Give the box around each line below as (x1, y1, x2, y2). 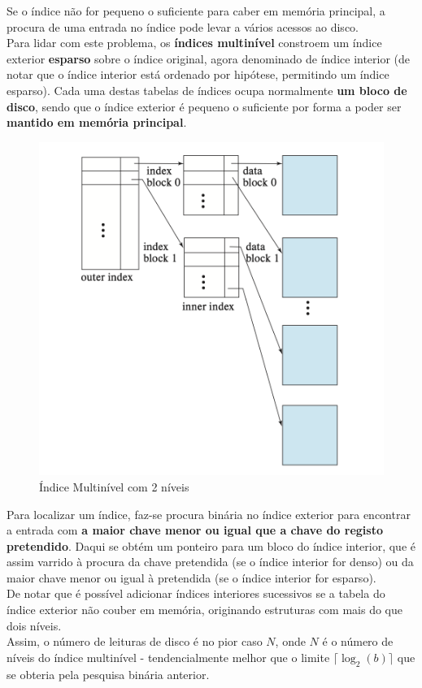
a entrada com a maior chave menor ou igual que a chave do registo (7, 521, 383, 539)
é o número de (322, 633, 394, 650)
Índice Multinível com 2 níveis (39, 478, 189, 495)
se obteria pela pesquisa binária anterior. (7, 665, 210, 682)
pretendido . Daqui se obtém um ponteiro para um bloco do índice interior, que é (7, 537, 415, 554)
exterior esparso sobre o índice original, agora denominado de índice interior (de (7, 50, 411, 67)
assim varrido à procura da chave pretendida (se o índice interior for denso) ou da (7, 553, 414, 570)
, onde (275, 633, 306, 650)
